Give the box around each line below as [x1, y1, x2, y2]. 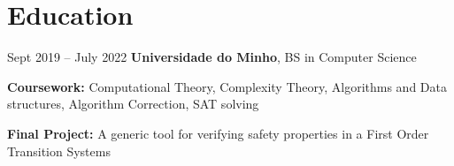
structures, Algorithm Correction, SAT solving [7, 94, 259, 113]
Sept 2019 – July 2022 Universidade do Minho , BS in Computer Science [7, 48, 417, 66]
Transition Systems [7, 141, 111, 160]
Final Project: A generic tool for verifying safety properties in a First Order [7, 124, 429, 142]
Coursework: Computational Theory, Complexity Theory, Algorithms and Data [7, 77, 447, 95]
